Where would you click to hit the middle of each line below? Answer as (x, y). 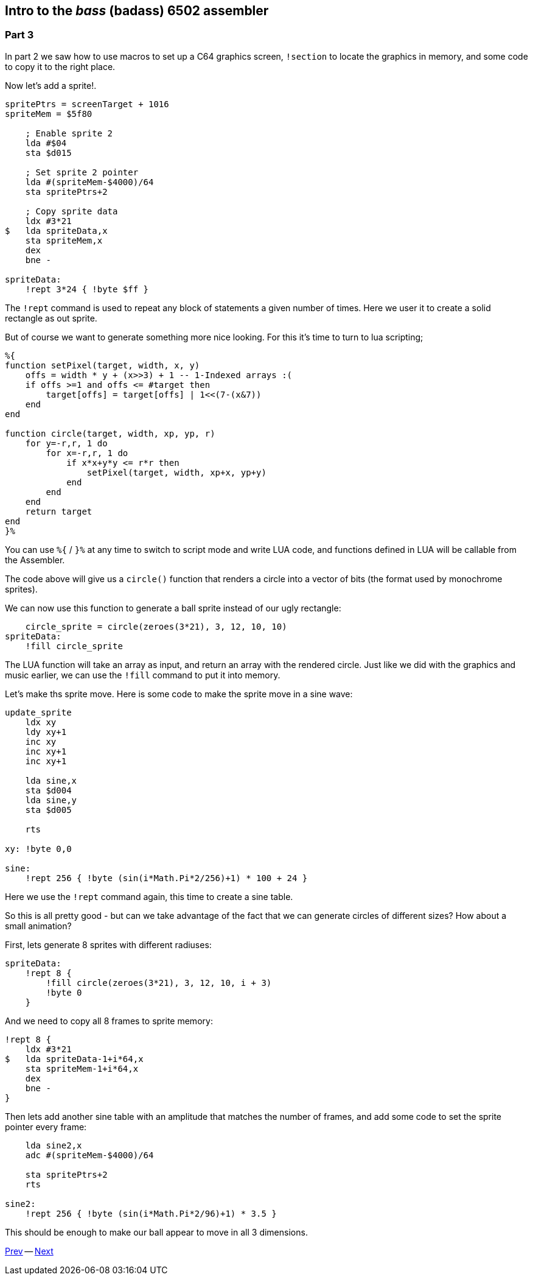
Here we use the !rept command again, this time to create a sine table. (149, 896)
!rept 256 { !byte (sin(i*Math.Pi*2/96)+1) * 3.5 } (151, 1213)
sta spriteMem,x (64, 240)
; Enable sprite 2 (69, 133)
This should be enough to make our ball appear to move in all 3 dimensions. (156, 1232)
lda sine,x (51, 780)
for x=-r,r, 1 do (87, 453)
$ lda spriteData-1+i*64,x (74, 1059)
